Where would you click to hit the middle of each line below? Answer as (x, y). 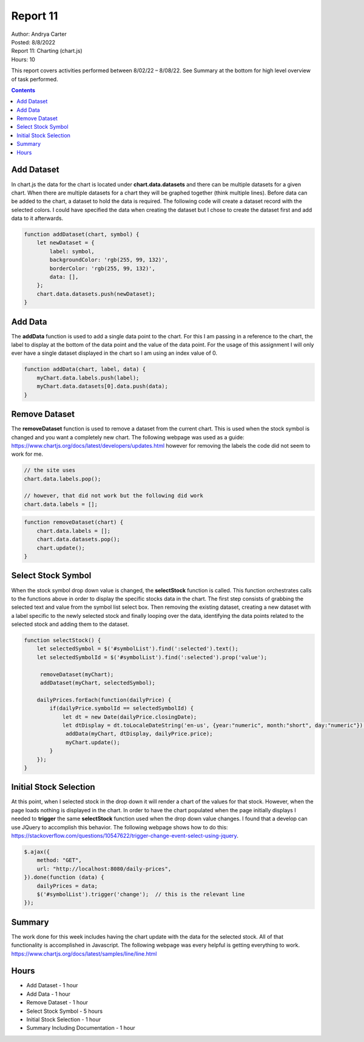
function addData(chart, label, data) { (85, 369)
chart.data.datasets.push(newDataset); (96, 294)
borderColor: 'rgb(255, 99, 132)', (103, 268)
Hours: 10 (23, 59)
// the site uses (50, 470)
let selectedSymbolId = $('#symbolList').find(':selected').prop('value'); (152, 657)
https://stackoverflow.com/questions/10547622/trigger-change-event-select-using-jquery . (125, 835)
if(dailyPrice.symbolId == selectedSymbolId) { (122, 708)
